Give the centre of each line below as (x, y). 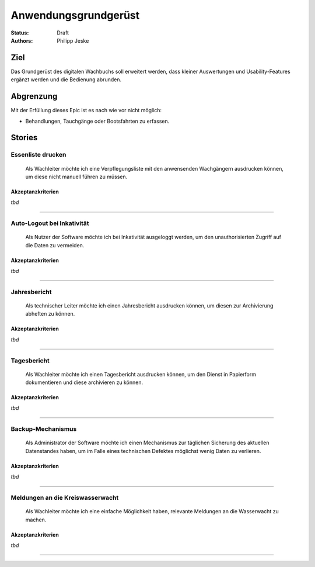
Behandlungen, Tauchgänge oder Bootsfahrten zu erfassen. (97, 121)
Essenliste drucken (38, 155)
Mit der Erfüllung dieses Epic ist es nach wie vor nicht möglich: (86, 110)
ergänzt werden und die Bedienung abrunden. (66, 79)
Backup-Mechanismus (44, 429)
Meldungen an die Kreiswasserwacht (65, 497)
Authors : (22, 40)
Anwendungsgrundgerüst (75, 15)
